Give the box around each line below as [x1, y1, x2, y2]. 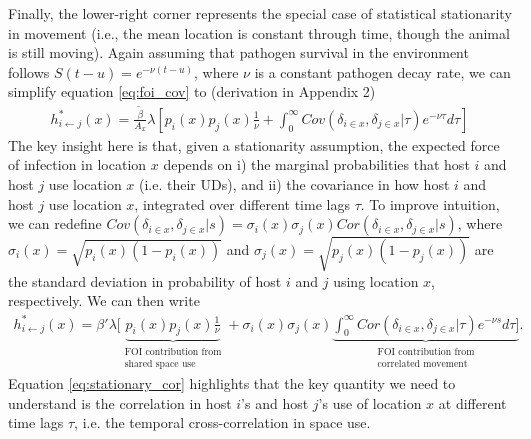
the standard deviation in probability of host [8, 270, 282, 291]
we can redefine [8, 213, 102, 234]
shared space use [124, 358, 196, 369]
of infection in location [8, 154, 147, 175]
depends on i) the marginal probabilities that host [163, 154, 470, 175]
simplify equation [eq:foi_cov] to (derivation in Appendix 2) [8, 81, 376, 102]
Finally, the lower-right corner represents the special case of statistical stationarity [8, 3, 512, 23]
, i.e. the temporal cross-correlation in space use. [74, 412, 371, 433]
